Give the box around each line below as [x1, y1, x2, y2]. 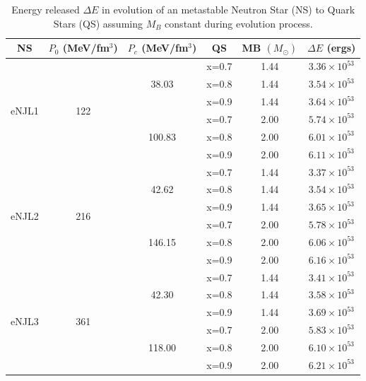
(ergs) [326, 40, 356, 55]
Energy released [11, 2, 80, 16]
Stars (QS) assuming [53, 16, 143, 30]
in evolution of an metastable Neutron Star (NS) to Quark [102, 2, 355, 16]
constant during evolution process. [165, 16, 313, 30]
